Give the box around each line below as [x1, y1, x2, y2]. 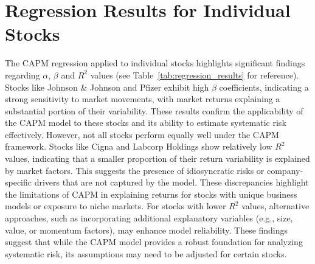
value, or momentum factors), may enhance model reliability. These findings [5, 223, 288, 236]
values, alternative [241, 200, 310, 212]
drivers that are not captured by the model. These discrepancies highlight [34, 176, 309, 189]
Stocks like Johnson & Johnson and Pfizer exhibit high [5, 80, 209, 93]
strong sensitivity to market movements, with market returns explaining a [5, 92, 280, 105]
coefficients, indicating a [219, 80, 309, 93]
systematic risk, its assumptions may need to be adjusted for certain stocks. [5, 247, 287, 260]
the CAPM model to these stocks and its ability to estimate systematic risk [5, 116, 286, 129]
